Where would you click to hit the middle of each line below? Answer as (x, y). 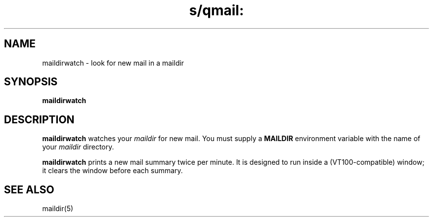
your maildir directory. (78, 147)
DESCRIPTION (39, 119)
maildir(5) (58, 209)
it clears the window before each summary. (112, 171)
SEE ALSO (29, 189)
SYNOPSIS (31, 82)
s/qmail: (216, 10)
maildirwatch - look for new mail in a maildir (113, 63)
